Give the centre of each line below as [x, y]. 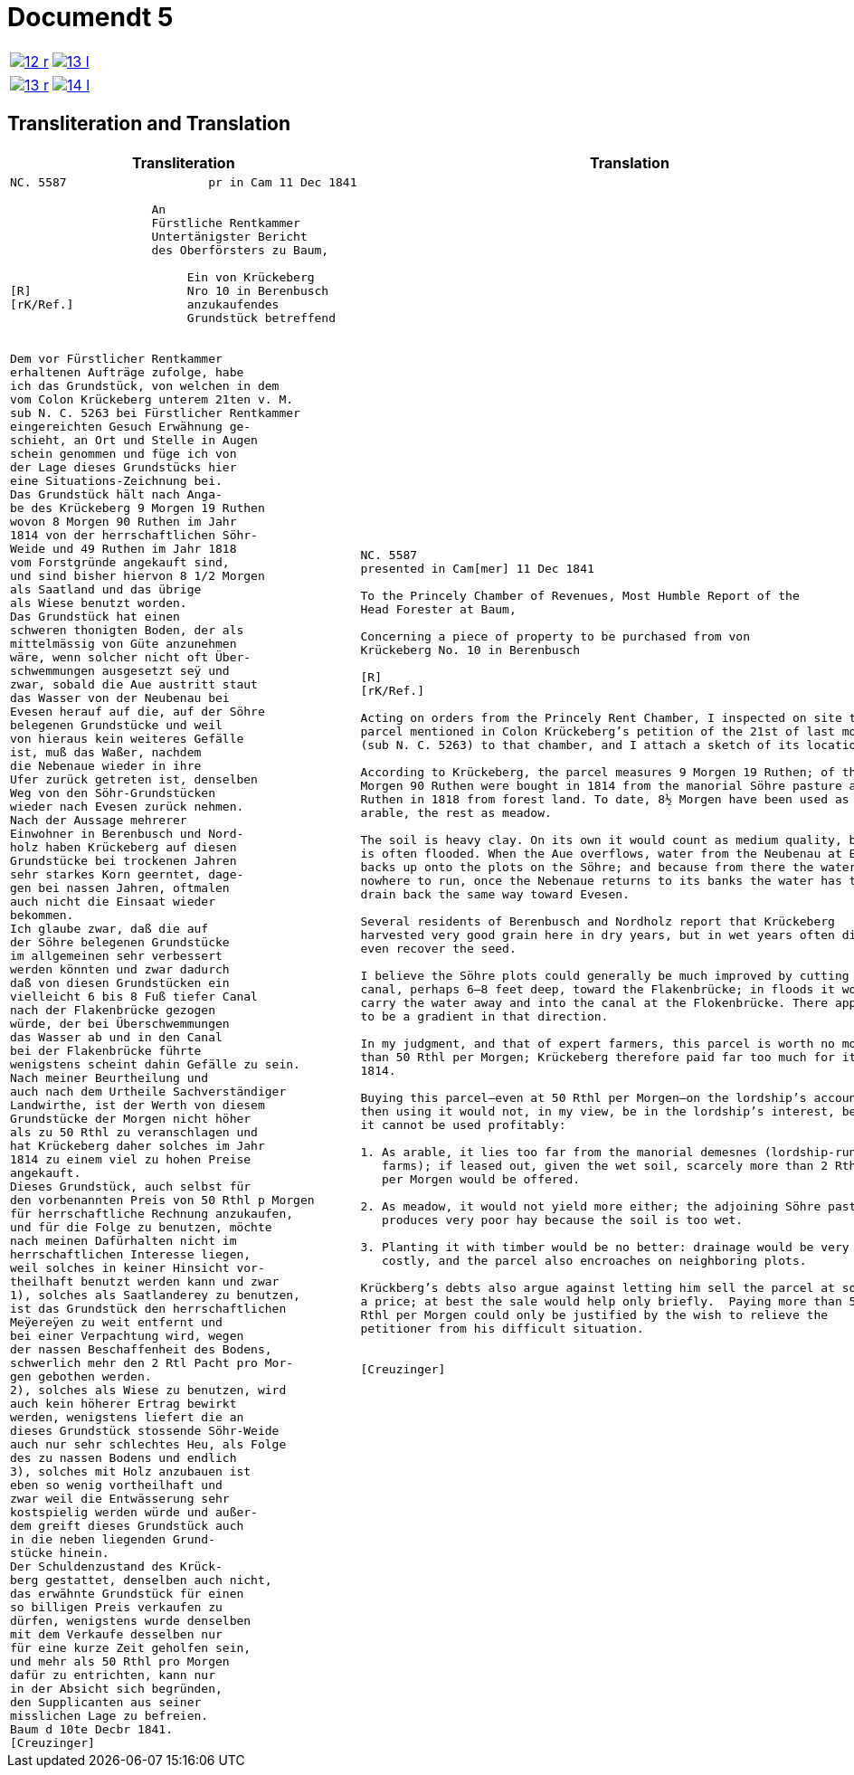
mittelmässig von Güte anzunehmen [123, 643]
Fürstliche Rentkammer [226, 223]
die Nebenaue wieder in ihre [106, 765]
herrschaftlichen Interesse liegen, [131, 1254]
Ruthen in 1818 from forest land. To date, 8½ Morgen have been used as [605, 800]
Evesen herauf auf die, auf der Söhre [138, 711]
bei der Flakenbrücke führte [106, 1050]
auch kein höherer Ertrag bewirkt [123, 1403]
